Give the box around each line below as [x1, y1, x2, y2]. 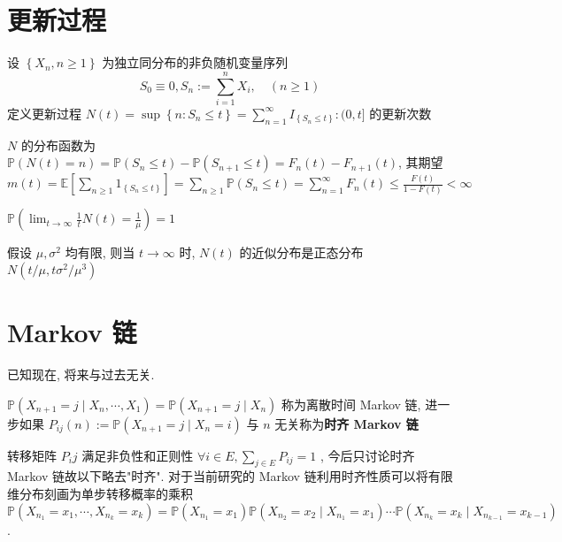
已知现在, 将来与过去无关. [7, 364, 155, 383]
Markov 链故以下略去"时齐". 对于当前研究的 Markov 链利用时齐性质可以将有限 [7, 467, 453, 485]
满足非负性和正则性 [81, 446, 194, 464]
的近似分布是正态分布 [239, 243, 364, 262]
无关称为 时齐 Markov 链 [274, 414, 419, 432]
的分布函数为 [20, 135, 96, 154]
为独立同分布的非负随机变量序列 [102, 53, 289, 72]
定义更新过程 [7, 103, 81, 122]
